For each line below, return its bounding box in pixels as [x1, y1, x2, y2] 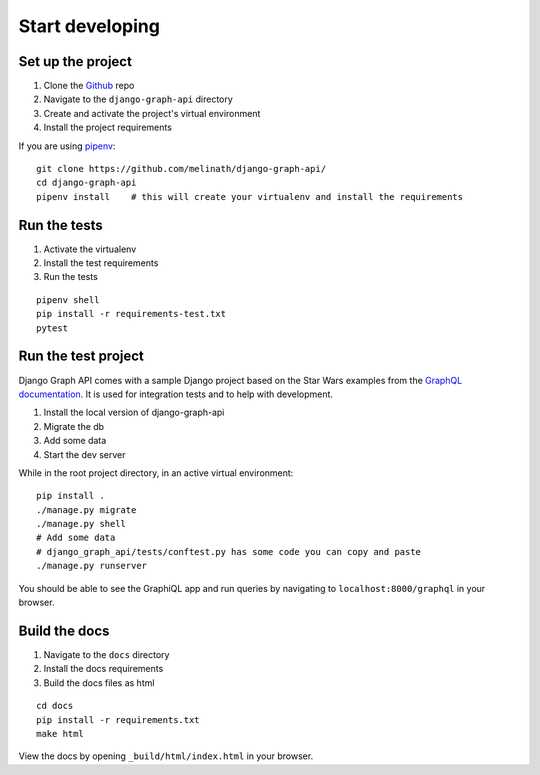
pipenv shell [36, 294, 100, 305]
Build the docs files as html [43, 676, 155, 689]
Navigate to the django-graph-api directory [43, 93, 234, 105]
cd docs [36, 700, 74, 712]
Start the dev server [43, 448, 126, 460]
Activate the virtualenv [43, 243, 137, 255]
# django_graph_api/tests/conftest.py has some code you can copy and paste [36, 546, 422, 557]
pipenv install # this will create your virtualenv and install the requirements [36, 191, 464, 202]
